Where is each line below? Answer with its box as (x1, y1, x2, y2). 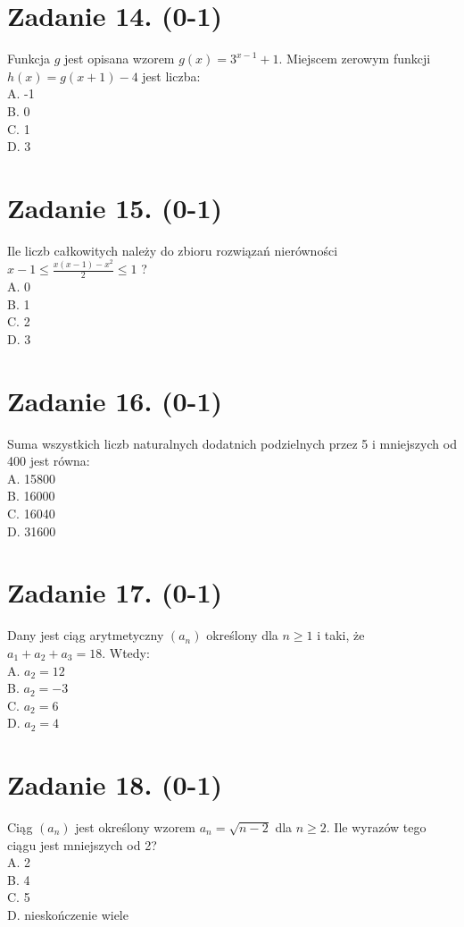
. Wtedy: (102, 643, 150, 662)
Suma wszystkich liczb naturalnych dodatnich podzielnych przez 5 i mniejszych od (7, 434, 457, 452)
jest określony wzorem (75, 818, 196, 837)
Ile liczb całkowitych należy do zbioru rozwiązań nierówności (7, 240, 338, 259)
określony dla (206, 626, 278, 645)
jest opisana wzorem (64, 49, 175, 68)
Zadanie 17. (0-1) (7, 574, 222, 611)
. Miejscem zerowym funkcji (278, 49, 431, 68)
